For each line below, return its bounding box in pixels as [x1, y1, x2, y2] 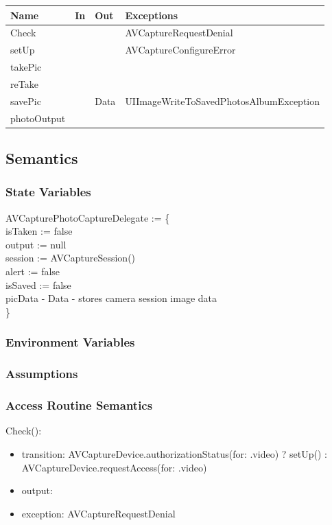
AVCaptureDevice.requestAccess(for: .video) [21, 460, 207, 474]
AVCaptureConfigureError [125, 43, 236, 57]
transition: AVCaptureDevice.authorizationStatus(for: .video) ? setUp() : [21, 446, 327, 460]
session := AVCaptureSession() [5, 250, 136, 265]
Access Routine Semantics [5, 397, 153, 414]
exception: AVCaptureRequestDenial [21, 506, 176, 520]
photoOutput [10, 110, 66, 125]
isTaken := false [5, 224, 73, 238]
